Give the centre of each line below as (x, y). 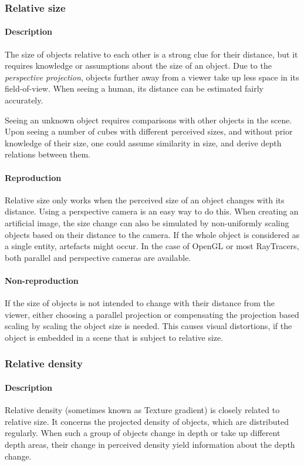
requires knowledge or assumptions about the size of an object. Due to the (138, 66)
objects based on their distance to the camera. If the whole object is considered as (152, 234)
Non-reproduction (42, 280)
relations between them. (48, 154)
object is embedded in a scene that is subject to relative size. (114, 337)
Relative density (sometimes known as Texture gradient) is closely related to (142, 410)
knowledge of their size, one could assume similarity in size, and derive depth (143, 143)
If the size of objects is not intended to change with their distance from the (140, 303)
